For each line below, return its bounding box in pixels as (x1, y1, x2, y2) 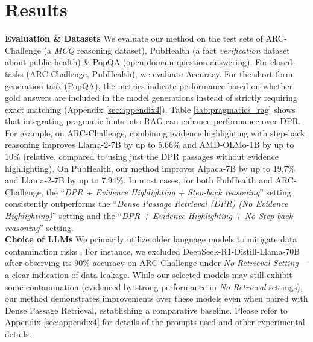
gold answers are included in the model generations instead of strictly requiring (5, 91, 297, 104)
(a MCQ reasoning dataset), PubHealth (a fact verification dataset (43, 43, 290, 56)
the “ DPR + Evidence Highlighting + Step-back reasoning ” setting (46, 185, 291, 198)
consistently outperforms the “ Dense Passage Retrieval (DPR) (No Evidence (5, 197, 288, 210)
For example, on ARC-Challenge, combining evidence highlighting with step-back (5, 126, 305, 139)
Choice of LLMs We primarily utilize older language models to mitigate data (5, 233, 297, 245)
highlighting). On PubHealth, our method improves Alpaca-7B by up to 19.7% (5, 162, 296, 174)
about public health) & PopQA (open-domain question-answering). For (5, 55, 268, 68)
